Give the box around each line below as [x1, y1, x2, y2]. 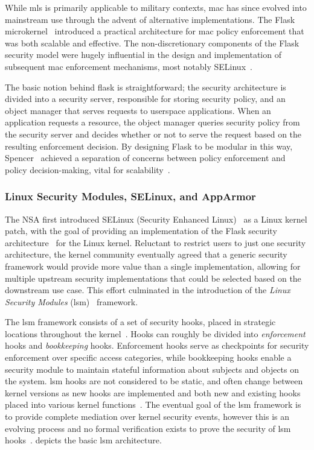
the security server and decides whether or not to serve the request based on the [5, 127, 302, 140]
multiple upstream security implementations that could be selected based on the [5, 271, 301, 284]
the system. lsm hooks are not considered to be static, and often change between [5, 375, 303, 387]
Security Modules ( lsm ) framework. [5, 295, 138, 308]
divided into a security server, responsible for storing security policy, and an [5, 92, 286, 105]
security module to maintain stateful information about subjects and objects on [5, 363, 300, 375]
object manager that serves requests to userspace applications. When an [5, 104, 271, 116]
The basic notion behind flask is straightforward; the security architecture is [5, 80, 286, 93]
